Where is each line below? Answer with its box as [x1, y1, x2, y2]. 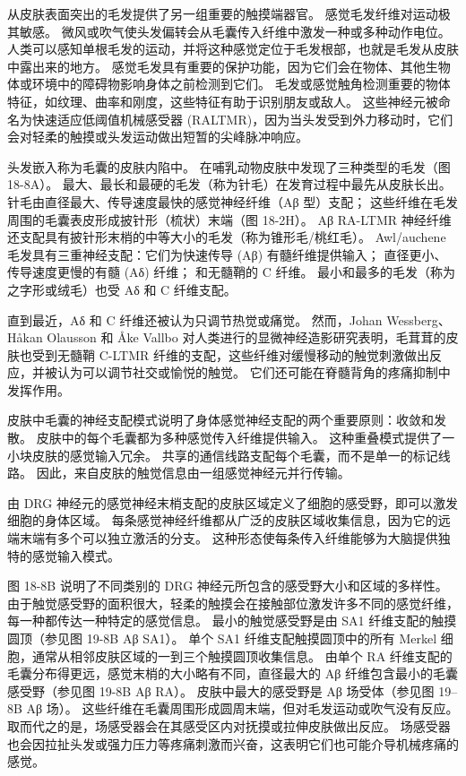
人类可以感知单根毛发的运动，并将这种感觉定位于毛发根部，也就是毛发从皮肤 [7, 39, 459, 58]
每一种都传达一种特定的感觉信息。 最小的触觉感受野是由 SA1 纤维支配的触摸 [7, 611, 457, 630]
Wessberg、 [386, 310, 451, 329]
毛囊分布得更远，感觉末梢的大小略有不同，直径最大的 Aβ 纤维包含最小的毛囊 [7, 664, 458, 683]
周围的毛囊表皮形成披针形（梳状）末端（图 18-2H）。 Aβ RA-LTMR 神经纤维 [7, 210, 452, 228]
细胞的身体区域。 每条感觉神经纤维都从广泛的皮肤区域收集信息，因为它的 [7, 511, 438, 530]
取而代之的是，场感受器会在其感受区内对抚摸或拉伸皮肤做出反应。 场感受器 [7, 716, 451, 735]
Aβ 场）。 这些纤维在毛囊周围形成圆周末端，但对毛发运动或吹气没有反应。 [26, 699, 459, 718]
